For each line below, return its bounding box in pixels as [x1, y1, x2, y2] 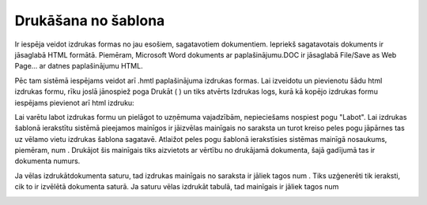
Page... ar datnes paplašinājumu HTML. [14, 61, 143, 71]
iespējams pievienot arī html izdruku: [14, 98, 134, 107]
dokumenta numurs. [14, 156, 81, 166]
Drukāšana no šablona [14, 12, 165, 29]
